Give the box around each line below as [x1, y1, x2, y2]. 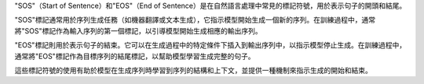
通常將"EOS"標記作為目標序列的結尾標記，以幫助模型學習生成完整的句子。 [14, 51, 255, 61]
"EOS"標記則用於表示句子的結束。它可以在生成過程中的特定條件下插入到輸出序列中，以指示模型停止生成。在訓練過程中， [14, 40, 407, 50]
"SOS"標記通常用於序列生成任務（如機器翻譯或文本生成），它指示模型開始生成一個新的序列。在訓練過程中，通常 [14, 16, 376, 25]
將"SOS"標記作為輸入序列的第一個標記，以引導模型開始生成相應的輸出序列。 [14, 26, 262, 35]
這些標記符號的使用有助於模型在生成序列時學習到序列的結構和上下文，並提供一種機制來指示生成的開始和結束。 [14, 65, 372, 75]
